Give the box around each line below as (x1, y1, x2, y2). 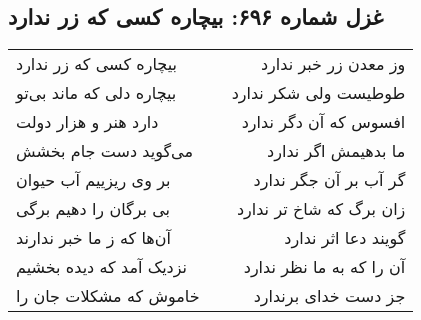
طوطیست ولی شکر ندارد (231, 81, 406, 105)
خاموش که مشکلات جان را (16, 284, 200, 308)
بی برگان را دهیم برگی (16, 197, 171, 221)
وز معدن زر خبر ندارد (260, 52, 406, 76)
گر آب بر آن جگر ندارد (253, 168, 406, 192)
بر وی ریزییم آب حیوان (16, 168, 171, 192)
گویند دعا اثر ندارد (284, 226, 406, 250)
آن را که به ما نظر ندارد (243, 255, 406, 279)
